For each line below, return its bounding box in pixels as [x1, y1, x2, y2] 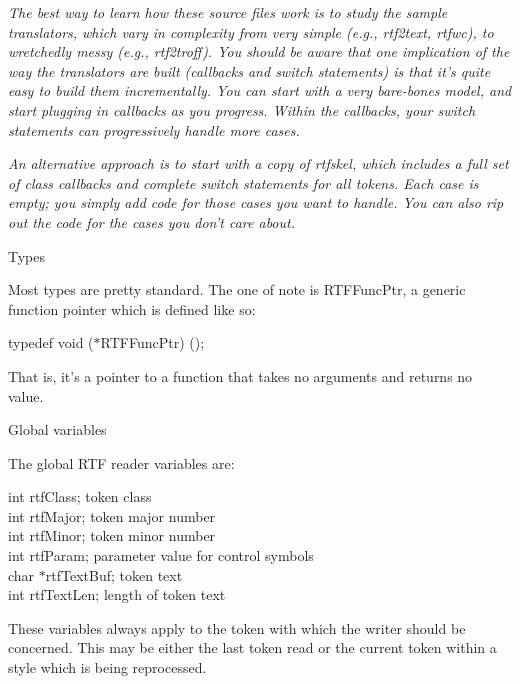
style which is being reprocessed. [8, 657, 207, 678]
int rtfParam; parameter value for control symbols [8, 545, 314, 566]
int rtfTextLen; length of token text [8, 584, 226, 605]
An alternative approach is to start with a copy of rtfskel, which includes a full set [8, 153, 509, 174]
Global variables [8, 419, 107, 440]
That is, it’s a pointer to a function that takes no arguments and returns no [8, 365, 473, 386]
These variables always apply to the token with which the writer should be [8, 617, 466, 638]
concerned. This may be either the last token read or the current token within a [8, 637, 497, 658]
